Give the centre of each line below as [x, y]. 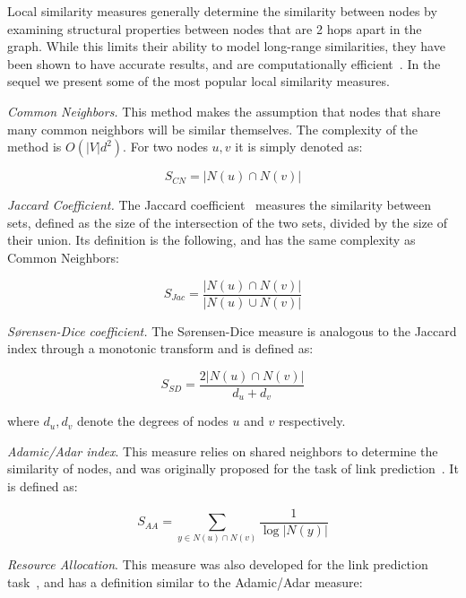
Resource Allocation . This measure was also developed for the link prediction [218, 564]
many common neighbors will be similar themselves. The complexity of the [213, 129]
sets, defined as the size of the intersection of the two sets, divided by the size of [227, 222]
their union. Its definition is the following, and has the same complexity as [211, 240]
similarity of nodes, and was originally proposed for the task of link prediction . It [233, 468]
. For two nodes [165, 147]
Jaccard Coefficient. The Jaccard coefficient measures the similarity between [219, 205]
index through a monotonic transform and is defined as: [160, 348]
